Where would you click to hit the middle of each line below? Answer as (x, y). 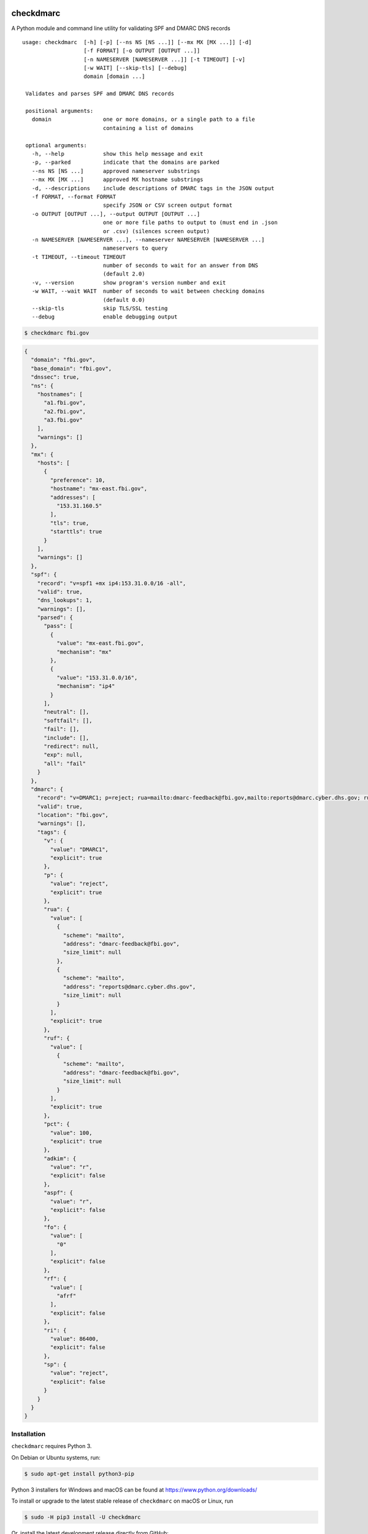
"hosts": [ (53, 463)
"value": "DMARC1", (79, 849)
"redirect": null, (71, 746)
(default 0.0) (124, 300)
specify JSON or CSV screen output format (167, 205)
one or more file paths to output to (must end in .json (190, 223)
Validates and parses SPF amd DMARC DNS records (100, 94)
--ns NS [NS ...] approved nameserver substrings (116, 171)
